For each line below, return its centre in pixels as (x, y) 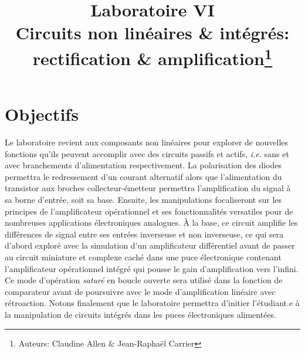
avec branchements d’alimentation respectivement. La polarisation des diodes (143, 165)
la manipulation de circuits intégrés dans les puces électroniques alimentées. (141, 314)
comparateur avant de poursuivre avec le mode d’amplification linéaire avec (140, 291)
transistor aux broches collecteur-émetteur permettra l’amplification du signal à (148, 188)
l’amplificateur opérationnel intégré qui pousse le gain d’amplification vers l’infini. (152, 268)
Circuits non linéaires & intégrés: (152, 33)
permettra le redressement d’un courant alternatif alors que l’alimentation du (143, 176)
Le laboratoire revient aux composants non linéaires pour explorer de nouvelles (147, 142)
